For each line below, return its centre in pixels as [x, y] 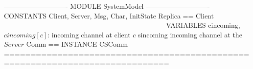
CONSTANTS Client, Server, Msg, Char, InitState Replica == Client [109, 15]
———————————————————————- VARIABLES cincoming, [122, 25]
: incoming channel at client [89, 34]
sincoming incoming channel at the [190, 34]
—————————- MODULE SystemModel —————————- [107, 6]
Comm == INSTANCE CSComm [77, 44]
